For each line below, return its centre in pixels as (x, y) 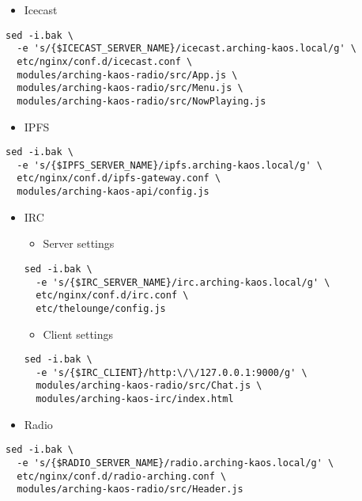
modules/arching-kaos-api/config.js (113, 192)
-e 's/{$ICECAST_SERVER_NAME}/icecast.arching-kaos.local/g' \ (187, 49)
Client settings (78, 334)
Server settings (79, 243)
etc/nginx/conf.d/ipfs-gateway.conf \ (119, 178)
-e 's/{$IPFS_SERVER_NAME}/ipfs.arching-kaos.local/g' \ (170, 165)
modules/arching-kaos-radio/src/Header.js (130, 490)
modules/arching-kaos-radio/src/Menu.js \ (130, 88)
